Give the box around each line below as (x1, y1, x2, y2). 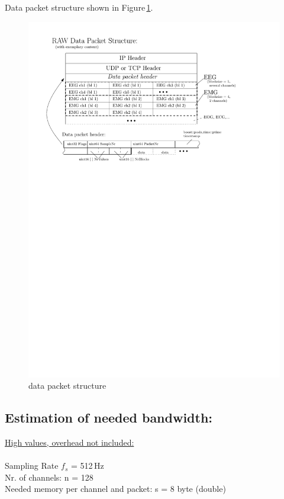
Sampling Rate (5, 459, 59, 472)
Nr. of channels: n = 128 (5, 471, 93, 483)
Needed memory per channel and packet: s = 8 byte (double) (5, 482, 226, 495)
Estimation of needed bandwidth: (5, 408, 213, 427)
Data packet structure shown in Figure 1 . (5, 1, 153, 13)
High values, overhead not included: (5, 436, 134, 448)
